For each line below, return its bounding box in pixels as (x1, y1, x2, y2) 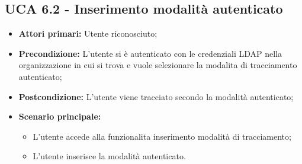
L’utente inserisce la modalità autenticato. (33, 150, 186, 162)
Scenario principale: (18, 110, 101, 123)
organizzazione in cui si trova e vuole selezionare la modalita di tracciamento (18, 59, 297, 71)
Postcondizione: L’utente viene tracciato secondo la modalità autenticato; (18, 90, 294, 102)
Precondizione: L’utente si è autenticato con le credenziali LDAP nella (18, 47, 282, 59)
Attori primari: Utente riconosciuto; (18, 27, 158, 40)
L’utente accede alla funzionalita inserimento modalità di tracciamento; (33, 130, 291, 142)
